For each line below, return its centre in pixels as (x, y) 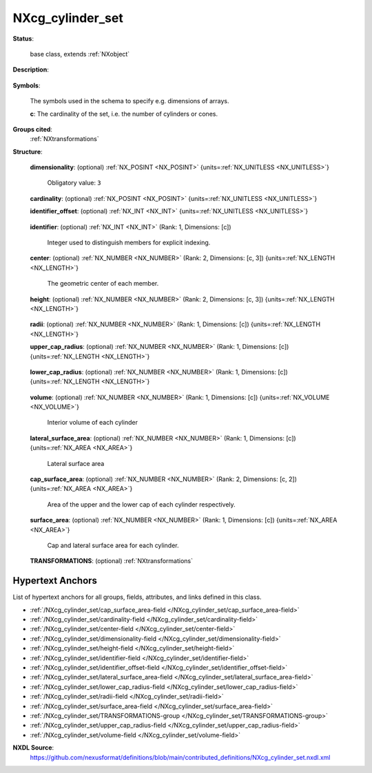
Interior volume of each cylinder (92, 423)
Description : (31, 70)
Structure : (28, 151)
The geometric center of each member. (103, 284)
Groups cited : (33, 129)
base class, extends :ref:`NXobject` (80, 54)
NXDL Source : (33, 748)
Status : (23, 39)
